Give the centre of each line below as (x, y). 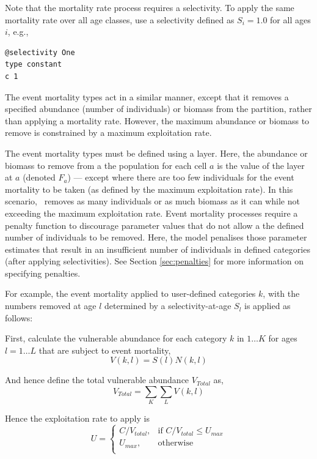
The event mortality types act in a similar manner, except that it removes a (147, 96)
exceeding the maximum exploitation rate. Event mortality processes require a (151, 213)
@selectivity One (40, 52)
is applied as (267, 306)
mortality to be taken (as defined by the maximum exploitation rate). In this (149, 189)
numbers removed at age (51, 306)
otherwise (176, 443)
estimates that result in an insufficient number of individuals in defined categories (158, 249)
